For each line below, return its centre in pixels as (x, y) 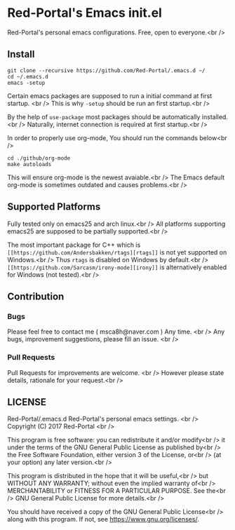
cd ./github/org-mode (39, 158)
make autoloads (29, 164)
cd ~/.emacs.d (28, 76)
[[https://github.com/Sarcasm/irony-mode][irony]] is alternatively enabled (117, 267)
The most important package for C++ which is (74, 245)
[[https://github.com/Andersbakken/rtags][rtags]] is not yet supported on (117, 252)
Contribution (36, 296)
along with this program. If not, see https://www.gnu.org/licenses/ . (103, 519)
